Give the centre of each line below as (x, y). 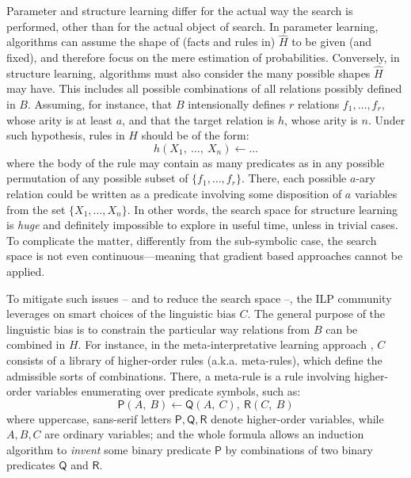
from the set (36, 209)
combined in (36, 344)
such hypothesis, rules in (66, 135)
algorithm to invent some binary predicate (109, 449)
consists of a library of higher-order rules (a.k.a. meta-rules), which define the (194, 359)
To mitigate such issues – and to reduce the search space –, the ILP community (199, 298)
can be (342, 329)
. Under (386, 119)
